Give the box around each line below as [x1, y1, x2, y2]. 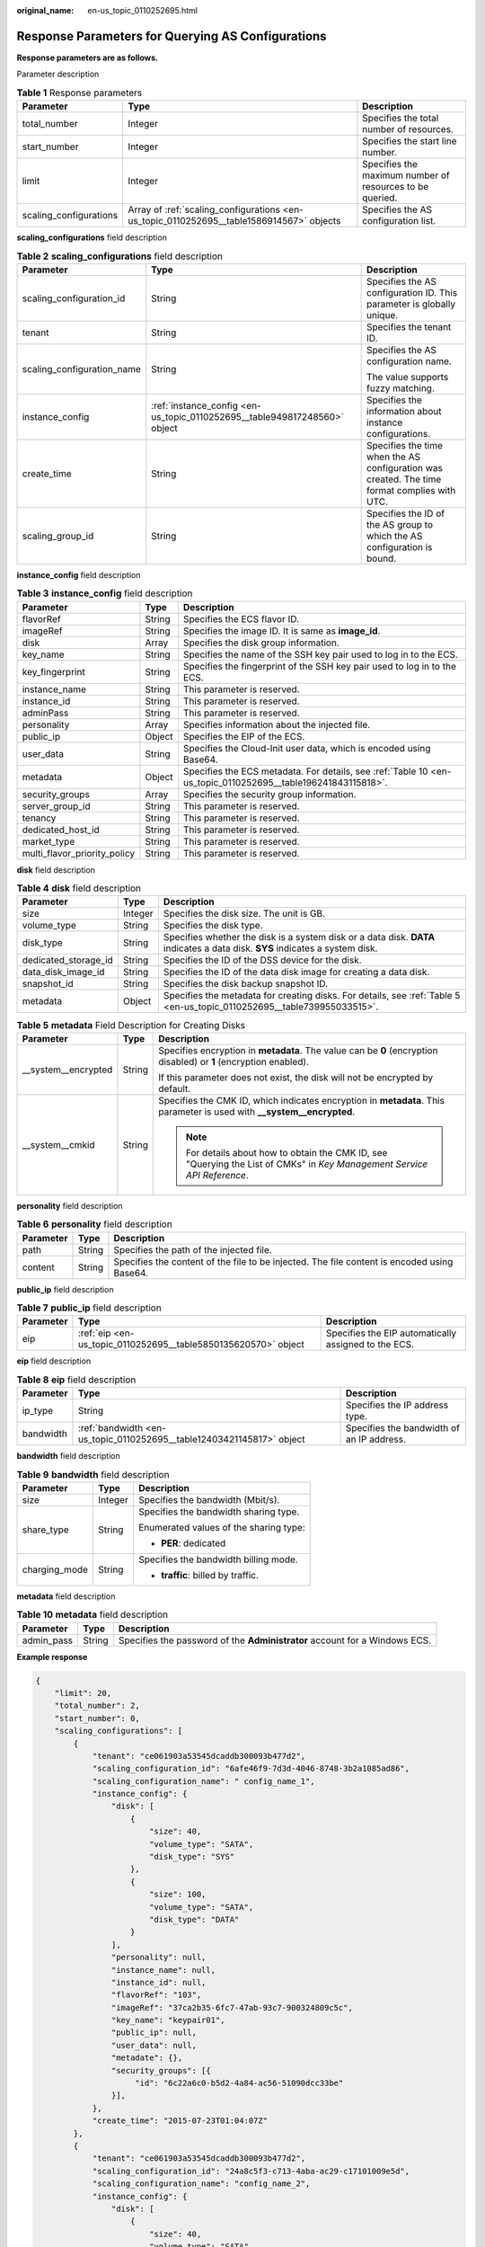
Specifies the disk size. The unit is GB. [163, 908, 326, 920]
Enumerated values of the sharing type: [137, 1521, 305, 1533]
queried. [362, 191, 398, 204]
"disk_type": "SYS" [148, 1852, 235, 1862]
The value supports [366, 370, 449, 383]
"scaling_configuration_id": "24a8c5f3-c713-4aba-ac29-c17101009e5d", [92, 2166, 410, 2176]
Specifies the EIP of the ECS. [182, 730, 305, 742]
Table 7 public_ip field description [16, 1301, 162, 1314]
